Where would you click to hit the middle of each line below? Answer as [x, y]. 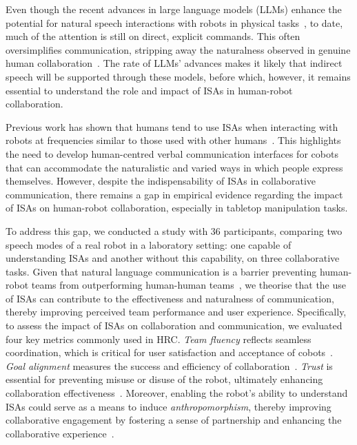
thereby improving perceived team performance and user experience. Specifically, [176, 312]
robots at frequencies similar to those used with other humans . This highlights [173, 140]
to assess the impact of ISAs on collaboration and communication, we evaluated [174, 325]
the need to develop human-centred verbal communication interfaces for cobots [172, 153]
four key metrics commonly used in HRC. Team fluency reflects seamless [159, 339]
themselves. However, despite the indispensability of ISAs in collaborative [161, 181]
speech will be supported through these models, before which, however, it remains [178, 76]
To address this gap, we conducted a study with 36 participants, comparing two [174, 230]
